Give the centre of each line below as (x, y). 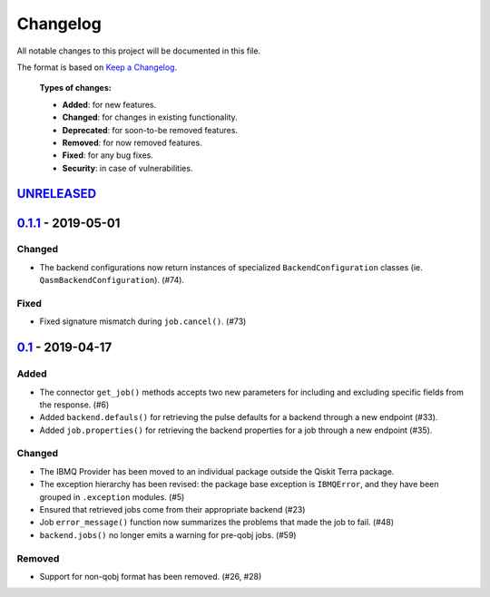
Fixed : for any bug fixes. (108, 155)
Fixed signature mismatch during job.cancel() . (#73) (143, 321)
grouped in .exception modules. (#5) (112, 497)
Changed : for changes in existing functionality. (150, 117)
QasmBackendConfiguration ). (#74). (112, 280)
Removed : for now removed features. (132, 142)
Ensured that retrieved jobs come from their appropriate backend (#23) (172, 510)
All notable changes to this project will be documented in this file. (139, 51)
